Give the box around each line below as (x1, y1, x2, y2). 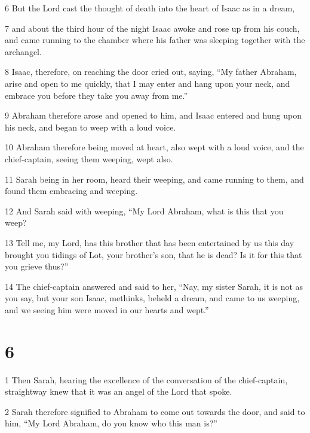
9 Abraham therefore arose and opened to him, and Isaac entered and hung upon (5, 109, 302, 122)
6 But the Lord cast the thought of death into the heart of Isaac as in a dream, (5, 2, 295, 14)
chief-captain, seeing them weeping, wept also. (5, 152, 173, 165)
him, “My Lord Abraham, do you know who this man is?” (5, 417, 217, 429)
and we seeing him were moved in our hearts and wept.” (5, 303, 209, 316)
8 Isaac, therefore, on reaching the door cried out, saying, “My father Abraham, (5, 65, 297, 78)
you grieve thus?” (5, 260, 69, 272)
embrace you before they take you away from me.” (5, 89, 188, 101)
